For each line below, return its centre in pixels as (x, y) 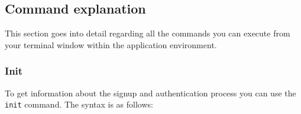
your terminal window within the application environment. (111, 44)
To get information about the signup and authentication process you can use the (150, 93)
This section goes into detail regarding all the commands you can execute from (148, 33)
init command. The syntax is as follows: (79, 104)
